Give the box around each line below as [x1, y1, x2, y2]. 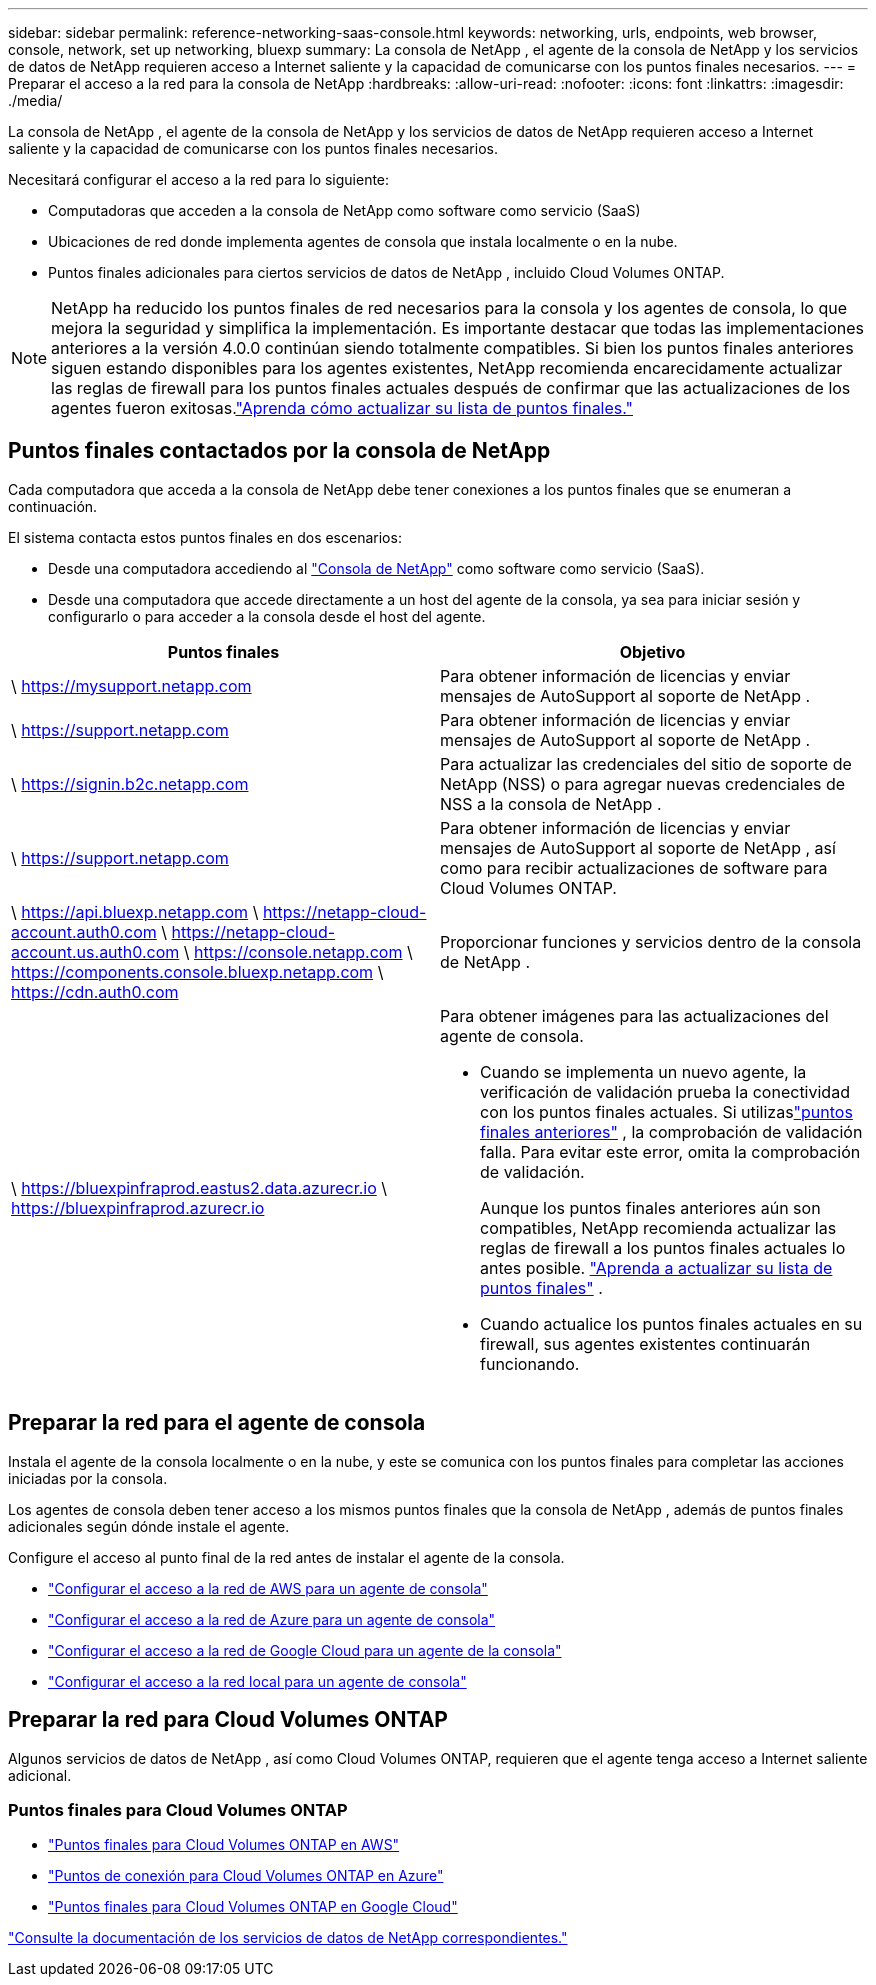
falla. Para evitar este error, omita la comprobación [480, 1141, 861, 1162]
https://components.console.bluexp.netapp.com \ [11, 961, 384, 982]
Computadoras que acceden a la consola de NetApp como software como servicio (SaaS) [48, 202, 641, 219]
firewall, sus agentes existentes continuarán [480, 1333, 811, 1354]
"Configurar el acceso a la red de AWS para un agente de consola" [48, 1579, 488, 1597]
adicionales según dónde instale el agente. [8, 1517, 290, 1535]
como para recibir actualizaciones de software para [440, 857, 828, 878]
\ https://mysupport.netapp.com [11, 675, 252, 696]
